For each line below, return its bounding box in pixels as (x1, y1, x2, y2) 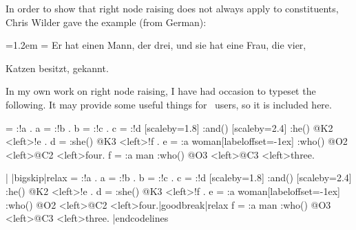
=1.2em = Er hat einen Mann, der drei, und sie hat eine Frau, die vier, (6, 38, 306, 52)
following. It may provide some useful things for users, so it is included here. (6, 97, 332, 111)
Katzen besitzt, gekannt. (6, 60, 109, 75)
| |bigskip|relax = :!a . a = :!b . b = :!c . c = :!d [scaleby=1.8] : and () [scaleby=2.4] (6, 170, 352, 185)
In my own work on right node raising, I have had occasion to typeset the (6, 84, 316, 98)
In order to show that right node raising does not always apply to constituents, (6, 1, 339, 15)
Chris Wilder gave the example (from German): (6, 14, 207, 29)
